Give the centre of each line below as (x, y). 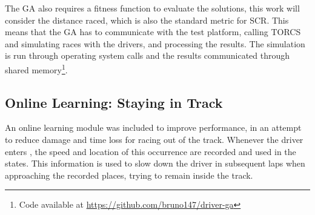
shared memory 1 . (36, 68)
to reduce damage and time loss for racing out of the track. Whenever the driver (154, 140)
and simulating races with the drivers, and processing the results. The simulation (155, 43)
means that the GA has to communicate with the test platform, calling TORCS (153, 32)
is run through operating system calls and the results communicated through (148, 55)
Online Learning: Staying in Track (114, 102)
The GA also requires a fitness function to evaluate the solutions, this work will (152, 8)
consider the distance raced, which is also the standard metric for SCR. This (147, 20)
